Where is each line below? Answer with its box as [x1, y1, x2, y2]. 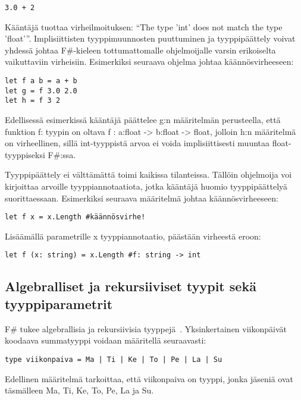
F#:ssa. [48, 148, 76, 160]
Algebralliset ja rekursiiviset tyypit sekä [5, 277, 256, 295]
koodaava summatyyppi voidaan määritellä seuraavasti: [5, 334, 206, 347]
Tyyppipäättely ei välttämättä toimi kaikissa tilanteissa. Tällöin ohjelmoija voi [5, 168, 292, 181]
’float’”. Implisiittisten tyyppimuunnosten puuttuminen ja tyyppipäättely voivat [5, 32, 296, 45]
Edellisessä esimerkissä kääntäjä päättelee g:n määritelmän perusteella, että [5, 114, 281, 125]
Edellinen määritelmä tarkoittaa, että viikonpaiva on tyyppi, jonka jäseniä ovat [5, 372, 293, 385]
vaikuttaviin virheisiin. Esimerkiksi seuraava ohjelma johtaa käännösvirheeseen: [5, 55, 294, 68]
